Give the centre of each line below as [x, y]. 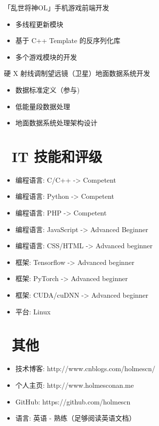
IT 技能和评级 [57, 156]
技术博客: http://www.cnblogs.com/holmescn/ [85, 368]
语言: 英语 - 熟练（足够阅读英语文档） [76, 418]
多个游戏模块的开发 [46, 57]
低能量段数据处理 [43, 106]
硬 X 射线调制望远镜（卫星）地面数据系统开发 [77, 73]
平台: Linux [33, 311]
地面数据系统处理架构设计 [56, 123]
